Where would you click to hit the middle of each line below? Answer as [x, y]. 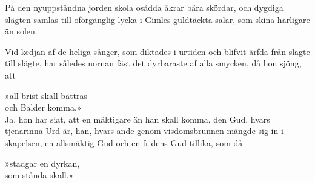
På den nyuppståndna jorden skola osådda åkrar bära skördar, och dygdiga [144, 7]
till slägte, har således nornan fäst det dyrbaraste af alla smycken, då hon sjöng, [153, 63]
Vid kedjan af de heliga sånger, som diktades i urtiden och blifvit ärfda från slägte [157, 51]
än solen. [21, 31]
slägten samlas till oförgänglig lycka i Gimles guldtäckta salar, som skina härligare [157, 19]
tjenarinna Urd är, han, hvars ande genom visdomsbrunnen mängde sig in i [144, 131]
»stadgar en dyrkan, [42, 163]
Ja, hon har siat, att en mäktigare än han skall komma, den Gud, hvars [138, 119]
